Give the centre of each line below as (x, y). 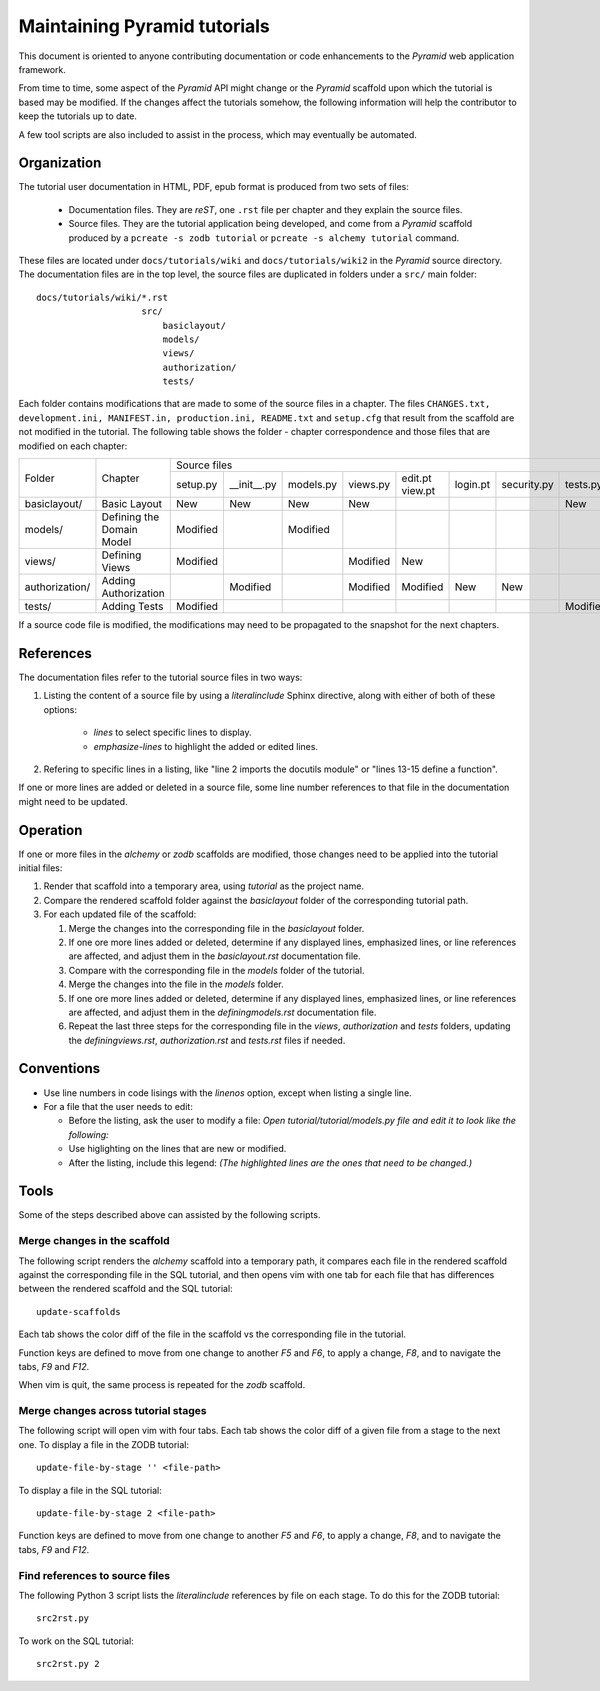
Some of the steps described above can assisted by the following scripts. (169, 1215)
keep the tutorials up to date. (77, 116)
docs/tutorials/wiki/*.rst (102, 297)
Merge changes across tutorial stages (112, 1411)
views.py (369, 485)
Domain (120, 530)
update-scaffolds (78, 1311)
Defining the (130, 517)
